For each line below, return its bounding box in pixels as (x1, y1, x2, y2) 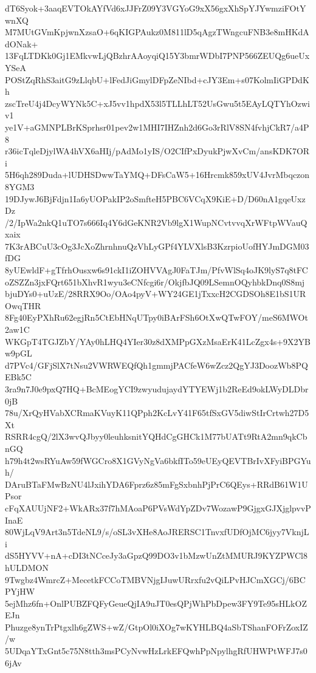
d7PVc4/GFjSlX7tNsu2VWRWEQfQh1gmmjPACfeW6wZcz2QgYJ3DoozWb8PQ (5, 358, 308, 371)
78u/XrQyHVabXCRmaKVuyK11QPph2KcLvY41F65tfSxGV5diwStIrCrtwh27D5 (5, 406, 309, 419)
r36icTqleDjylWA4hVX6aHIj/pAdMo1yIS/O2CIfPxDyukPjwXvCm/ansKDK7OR (5, 145, 310, 157)
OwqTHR (5, 299, 41, 312)
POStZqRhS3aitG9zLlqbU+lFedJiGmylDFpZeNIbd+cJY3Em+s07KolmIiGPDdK (5, 73, 309, 86)
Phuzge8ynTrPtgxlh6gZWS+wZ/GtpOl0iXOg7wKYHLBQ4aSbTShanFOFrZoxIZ (5, 620, 308, 633)
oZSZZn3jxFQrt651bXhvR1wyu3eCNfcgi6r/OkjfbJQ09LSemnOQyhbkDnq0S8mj (5, 275, 305, 288)
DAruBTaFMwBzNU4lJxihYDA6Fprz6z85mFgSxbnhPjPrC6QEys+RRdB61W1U (5, 477, 308, 490)
